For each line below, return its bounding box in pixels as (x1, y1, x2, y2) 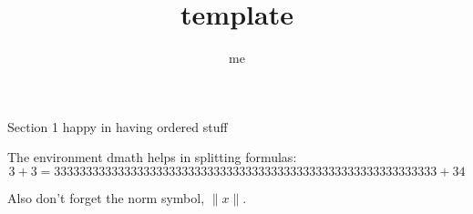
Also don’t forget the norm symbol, (7, 188, 205, 207)
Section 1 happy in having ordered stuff (7, 117, 228, 136)
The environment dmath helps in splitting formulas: (7, 148, 297, 167)
